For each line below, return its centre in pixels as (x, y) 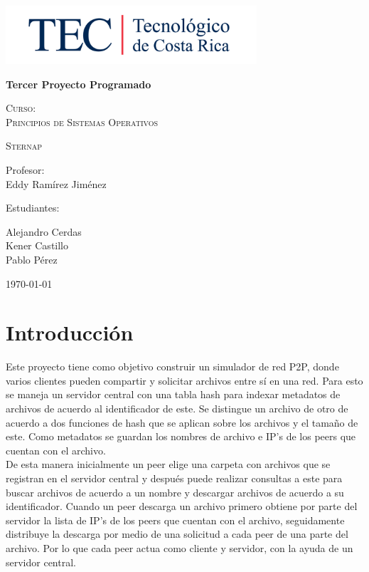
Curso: (21, 108)
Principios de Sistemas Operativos (82, 121)
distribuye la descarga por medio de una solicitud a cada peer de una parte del (177, 534)
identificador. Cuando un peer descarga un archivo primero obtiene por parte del (182, 506)
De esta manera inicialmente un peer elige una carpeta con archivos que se (168, 464)
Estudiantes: (33, 208)
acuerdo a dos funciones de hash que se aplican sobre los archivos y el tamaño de (182, 422)
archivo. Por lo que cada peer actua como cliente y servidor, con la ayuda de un (180, 547)
